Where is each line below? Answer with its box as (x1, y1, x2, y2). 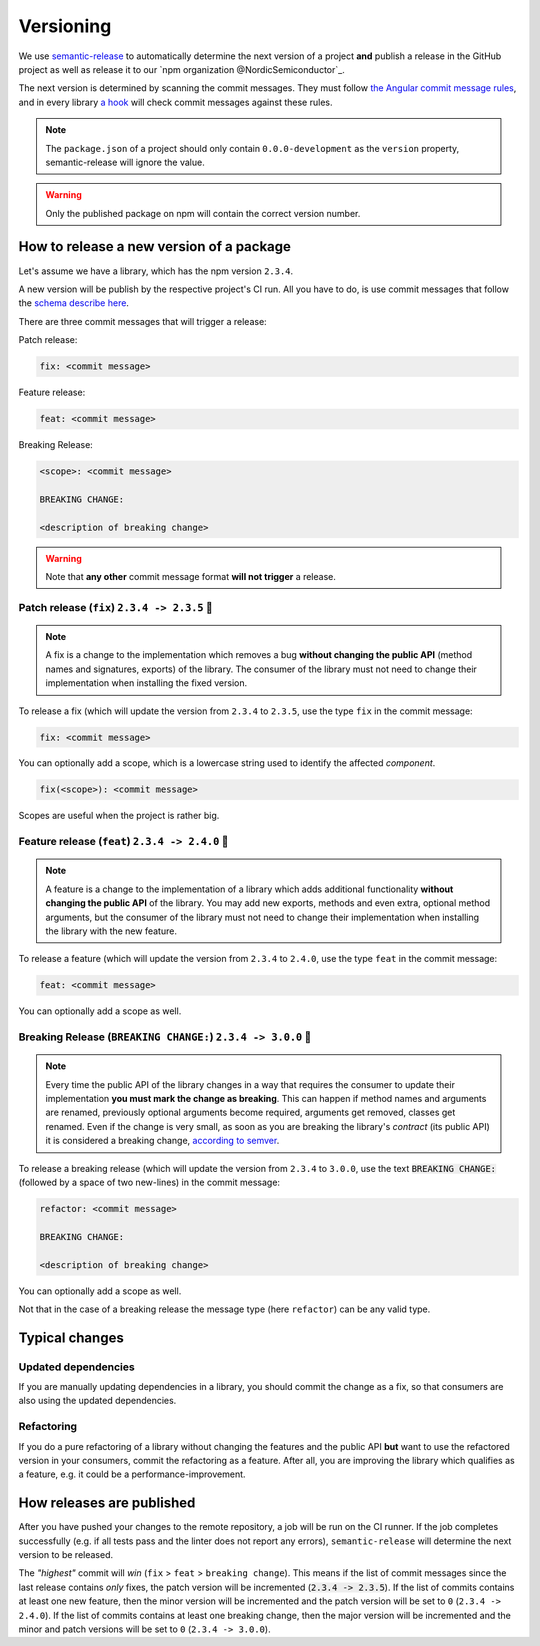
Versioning (18, 15, 112, 37)
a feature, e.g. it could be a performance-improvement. (18, 1468, 246, 1480)
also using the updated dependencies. (18, 1395, 177, 1407)
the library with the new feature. (45, 925, 177, 937)
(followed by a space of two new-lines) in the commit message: (18, 1176, 280, 1189)
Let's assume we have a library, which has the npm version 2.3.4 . (18, 265, 294, 277)
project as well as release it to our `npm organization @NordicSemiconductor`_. (18, 63, 345, 75)
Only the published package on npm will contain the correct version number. (45, 207, 361, 219)
